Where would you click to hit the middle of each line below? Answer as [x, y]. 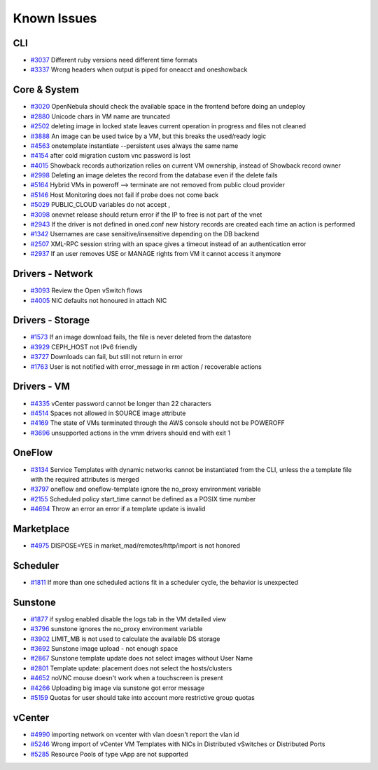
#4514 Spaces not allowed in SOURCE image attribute [108, 413]
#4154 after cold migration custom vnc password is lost [110, 156]
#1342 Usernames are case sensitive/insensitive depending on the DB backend [145, 234]
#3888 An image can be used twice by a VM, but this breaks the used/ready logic [148, 136]
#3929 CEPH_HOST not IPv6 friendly [84, 346]
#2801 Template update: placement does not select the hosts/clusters [131, 668]
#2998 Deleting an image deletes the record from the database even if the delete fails [154, 175]
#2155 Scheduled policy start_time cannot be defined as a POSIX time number [143, 499]
